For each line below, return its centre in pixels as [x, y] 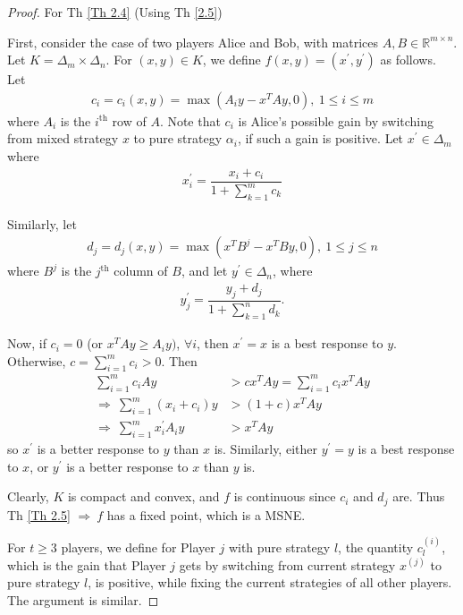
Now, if [27, 343]
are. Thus [419, 496]
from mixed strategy [63, 138]
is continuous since [285, 496]
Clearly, [28, 496]
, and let [204, 271]
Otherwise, [37, 360]
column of [141, 271]
